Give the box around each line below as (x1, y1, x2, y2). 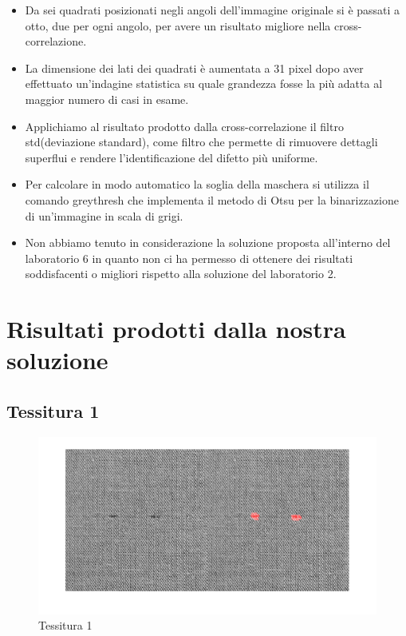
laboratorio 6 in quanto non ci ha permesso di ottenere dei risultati (25, 249, 353, 266)
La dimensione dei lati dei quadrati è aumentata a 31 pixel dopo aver (25, 59, 364, 76)
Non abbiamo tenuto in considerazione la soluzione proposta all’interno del (25, 234, 391, 251)
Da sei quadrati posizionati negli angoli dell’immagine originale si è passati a (25, 2, 400, 18)
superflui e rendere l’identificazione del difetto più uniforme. (25, 149, 318, 165)
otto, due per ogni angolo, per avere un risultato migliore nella (25, 17, 331, 34)
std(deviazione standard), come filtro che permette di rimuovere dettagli (25, 133, 378, 150)
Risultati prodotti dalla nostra (6, 312, 346, 345)
